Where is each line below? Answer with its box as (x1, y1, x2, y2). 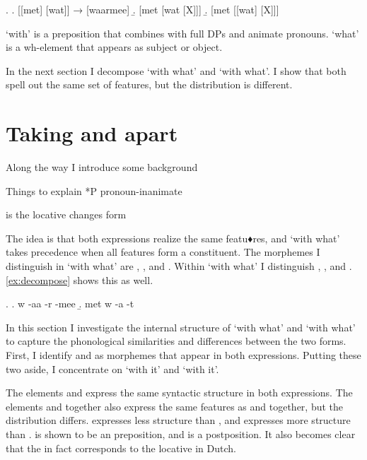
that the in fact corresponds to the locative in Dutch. (6, 440, 236, 455)
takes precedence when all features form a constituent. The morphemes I (6, 244, 320, 259)
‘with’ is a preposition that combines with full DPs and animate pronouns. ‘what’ (6, 25, 359, 40)
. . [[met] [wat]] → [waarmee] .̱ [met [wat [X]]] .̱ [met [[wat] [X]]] (6, 2, 279, 16)
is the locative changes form (6, 207, 127, 222)
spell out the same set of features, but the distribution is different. (6, 77, 293, 92)
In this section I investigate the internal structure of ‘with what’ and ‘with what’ (6, 319, 356, 334)
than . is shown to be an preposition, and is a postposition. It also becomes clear (6, 427, 356, 441)
